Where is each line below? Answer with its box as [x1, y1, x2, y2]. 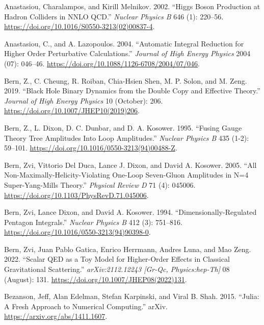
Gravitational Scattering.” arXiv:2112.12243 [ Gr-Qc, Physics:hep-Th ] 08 [4, 264, 230, 274]
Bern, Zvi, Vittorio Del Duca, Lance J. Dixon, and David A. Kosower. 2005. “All [4, 159, 257, 170]
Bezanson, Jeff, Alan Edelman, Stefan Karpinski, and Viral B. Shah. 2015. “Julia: [4, 291, 259, 302]
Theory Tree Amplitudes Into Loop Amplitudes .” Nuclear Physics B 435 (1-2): [4, 132, 249, 143]
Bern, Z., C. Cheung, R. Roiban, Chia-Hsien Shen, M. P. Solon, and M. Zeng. [4, 75, 247, 86]
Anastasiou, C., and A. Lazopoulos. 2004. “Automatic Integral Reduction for [4, 38, 244, 48]
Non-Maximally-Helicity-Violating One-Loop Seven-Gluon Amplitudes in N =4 [4, 169, 249, 180]
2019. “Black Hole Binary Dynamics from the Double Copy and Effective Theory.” [4, 85, 260, 96]
